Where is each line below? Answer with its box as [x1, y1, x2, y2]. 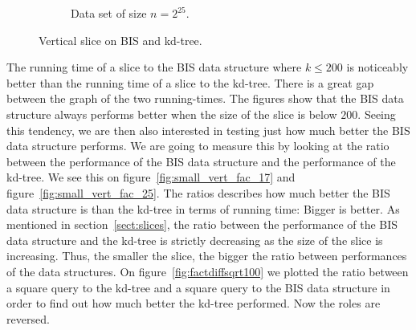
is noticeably [346, 59, 409, 75]
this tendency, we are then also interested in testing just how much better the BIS [6, 121, 410, 138]
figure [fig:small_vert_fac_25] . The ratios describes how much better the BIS [6, 184, 390, 201]
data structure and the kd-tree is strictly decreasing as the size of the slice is [6, 231, 383, 248]
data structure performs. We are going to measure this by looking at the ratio [6, 137, 389, 154]
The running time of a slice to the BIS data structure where [6, 59, 302, 75]
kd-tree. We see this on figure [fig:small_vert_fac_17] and [6, 169, 296, 185]
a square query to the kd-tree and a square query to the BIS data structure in [6, 279, 390, 295]
